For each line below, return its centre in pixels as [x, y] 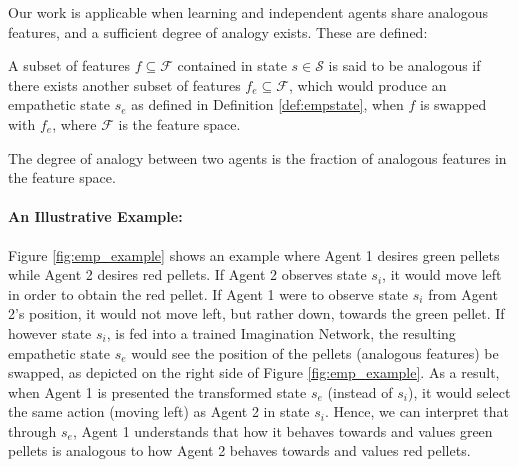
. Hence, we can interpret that [417, 411]
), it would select [459, 391]
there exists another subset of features [124, 84]
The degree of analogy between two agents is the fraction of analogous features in [257, 157]
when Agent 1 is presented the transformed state [157, 391]
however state [50, 332]
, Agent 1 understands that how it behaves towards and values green [282, 430]
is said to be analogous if [404, 65]
